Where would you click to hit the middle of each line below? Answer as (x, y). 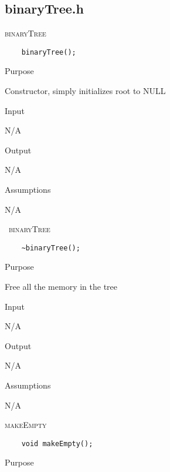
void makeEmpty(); (57, 443)
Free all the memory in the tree (61, 287)
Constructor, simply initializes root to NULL (85, 91)
